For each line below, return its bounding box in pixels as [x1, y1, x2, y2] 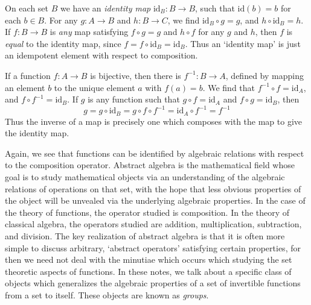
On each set [5, 2, 49, 14]
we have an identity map [60, 2, 151, 14]
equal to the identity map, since [5, 37, 121, 49]
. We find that [202, 81, 255, 93]
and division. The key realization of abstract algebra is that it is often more [5, 230, 285, 242]
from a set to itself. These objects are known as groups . [5, 289, 209, 301]
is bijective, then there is [90, 69, 181, 81]
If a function [5, 69, 51, 81]
